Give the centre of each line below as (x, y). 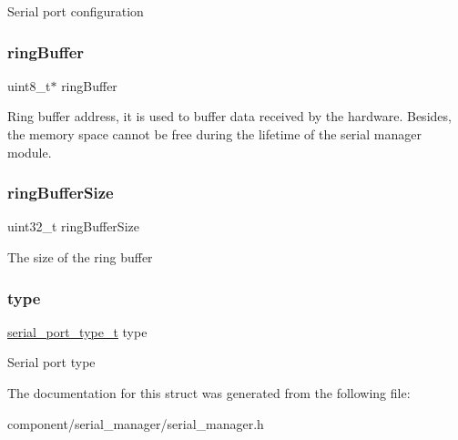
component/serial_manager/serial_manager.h (136, 423)
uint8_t (29, 85)
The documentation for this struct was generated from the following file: (209, 393)
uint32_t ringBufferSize (73, 226)
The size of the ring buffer (80, 257)
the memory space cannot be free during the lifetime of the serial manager (214, 134)
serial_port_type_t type (77, 331)
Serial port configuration (76, 11)
